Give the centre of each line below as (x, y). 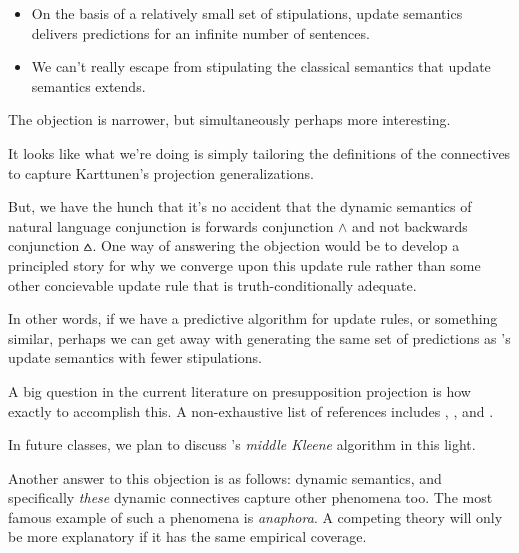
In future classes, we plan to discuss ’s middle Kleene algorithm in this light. (242, 444)
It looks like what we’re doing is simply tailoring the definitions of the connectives (259, 152)
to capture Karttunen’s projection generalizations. (161, 172)
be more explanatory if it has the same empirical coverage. (187, 536)
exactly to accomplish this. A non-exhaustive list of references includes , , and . (251, 410)
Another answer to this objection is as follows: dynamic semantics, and (225, 477)
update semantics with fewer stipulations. (135, 357)
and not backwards (410, 225)
